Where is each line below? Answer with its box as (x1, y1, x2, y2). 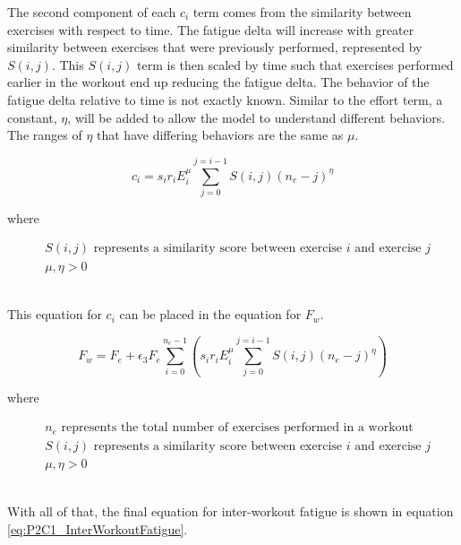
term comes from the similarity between (192, 3, 412, 21)
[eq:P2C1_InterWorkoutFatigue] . (7, 519, 188, 538)
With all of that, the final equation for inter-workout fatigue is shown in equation (7, 502, 454, 521)
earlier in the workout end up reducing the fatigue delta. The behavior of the (7, 73, 430, 91)
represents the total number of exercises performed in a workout (61, 421, 414, 435)
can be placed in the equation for (119, 305, 302, 324)
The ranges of (7, 125, 82, 144)
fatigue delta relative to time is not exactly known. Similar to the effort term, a (7, 90, 443, 108)
